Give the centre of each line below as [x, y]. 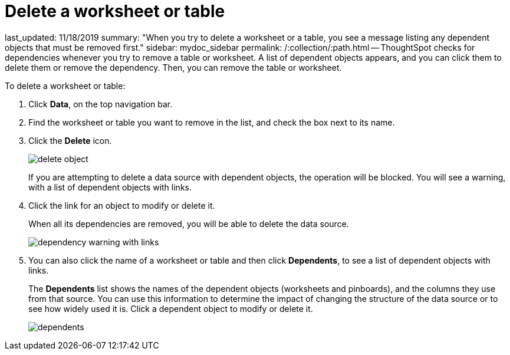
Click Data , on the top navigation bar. [101, 104]
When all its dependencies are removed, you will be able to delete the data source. [189, 223]
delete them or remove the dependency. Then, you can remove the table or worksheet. [173, 67]
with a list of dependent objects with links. [110, 187]
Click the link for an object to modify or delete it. [122, 205]
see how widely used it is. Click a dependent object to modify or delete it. [171, 308]
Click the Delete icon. [70, 140]
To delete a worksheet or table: [65, 86]
